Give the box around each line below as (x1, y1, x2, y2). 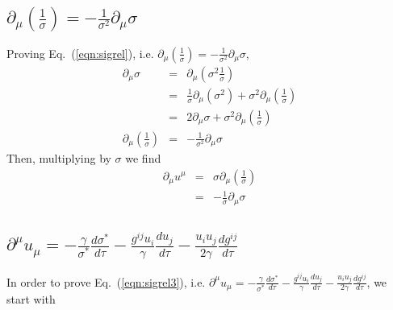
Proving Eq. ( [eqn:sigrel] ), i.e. (6, 44, 154, 61)
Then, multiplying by (6, 149, 111, 166)
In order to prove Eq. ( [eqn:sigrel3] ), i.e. (6, 273, 206, 290)
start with (6, 291, 56, 308)
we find (125, 149, 161, 166)
